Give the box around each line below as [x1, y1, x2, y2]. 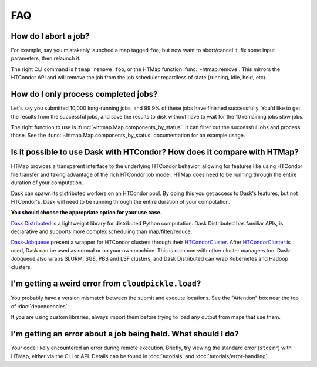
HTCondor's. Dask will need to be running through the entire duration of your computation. [11, 198, 231, 205]
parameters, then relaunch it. [11, 55, 81, 62]
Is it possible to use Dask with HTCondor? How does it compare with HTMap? [11, 147, 299, 157]
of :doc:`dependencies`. [11, 302, 69, 309]
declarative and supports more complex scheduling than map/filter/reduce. [11, 228, 193, 235]
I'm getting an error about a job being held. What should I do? [11, 329, 239, 339]
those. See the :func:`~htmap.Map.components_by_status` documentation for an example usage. [11, 132, 245, 139]
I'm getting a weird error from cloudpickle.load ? [11, 279, 201, 289]
